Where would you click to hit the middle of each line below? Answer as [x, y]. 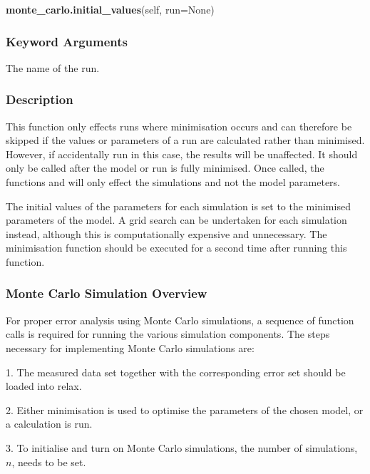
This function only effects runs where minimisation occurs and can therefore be [179, 126]
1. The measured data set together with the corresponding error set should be [176, 372]
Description [40, 99]
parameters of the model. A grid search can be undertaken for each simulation [176, 220]
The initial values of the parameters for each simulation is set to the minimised [178, 206]
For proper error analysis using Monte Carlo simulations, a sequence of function [180, 320]
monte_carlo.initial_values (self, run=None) [110, 9]
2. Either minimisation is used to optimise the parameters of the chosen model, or [185, 409]
